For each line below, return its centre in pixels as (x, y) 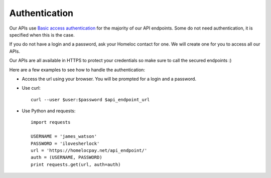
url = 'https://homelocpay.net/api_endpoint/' (89, 151)
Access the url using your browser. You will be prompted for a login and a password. (109, 79)
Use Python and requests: (49, 111)
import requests (51, 122)
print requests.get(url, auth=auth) (76, 164)
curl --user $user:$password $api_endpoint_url (90, 100)
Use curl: (31, 88)
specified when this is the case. (42, 35)
